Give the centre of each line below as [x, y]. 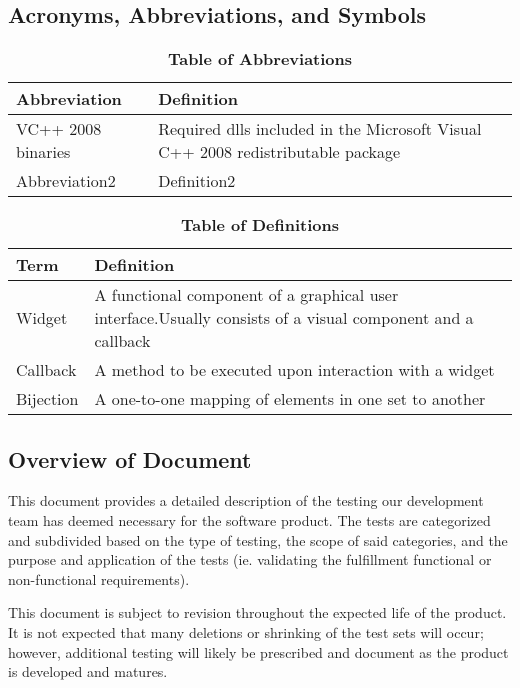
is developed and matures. [88, 671]
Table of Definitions [260, 225]
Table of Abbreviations [260, 59]
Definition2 [197, 181]
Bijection [47, 399]
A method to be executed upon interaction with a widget [294, 370]
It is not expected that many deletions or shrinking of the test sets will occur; [246, 631]
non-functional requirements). [99, 578]
